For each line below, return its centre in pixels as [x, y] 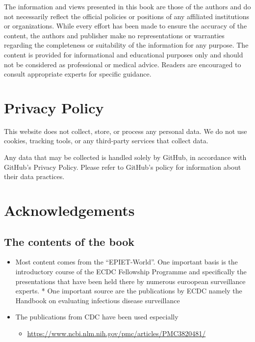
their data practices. [34, 176]
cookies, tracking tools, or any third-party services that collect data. [106, 141]
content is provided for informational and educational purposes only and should [124, 54]
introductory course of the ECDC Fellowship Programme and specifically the [131, 272]
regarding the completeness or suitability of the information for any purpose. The [126, 45]
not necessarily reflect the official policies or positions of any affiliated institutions [127, 16]
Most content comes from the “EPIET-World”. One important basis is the [127, 262]
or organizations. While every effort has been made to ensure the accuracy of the [126, 26]
